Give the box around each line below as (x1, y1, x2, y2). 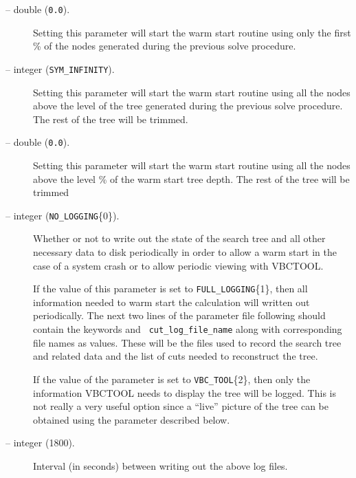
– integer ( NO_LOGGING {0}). (5, 208, 120, 222)
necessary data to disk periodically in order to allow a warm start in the (33, 244, 337, 259)
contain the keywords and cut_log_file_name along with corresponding (33, 322, 342, 336)
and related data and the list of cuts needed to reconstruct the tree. (33, 349, 318, 363)
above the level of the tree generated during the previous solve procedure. (33, 98, 343, 113)
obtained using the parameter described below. (33, 412, 230, 426)
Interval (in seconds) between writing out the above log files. (33, 458, 288, 472)
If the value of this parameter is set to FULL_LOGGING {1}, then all (33, 281, 308, 296)
